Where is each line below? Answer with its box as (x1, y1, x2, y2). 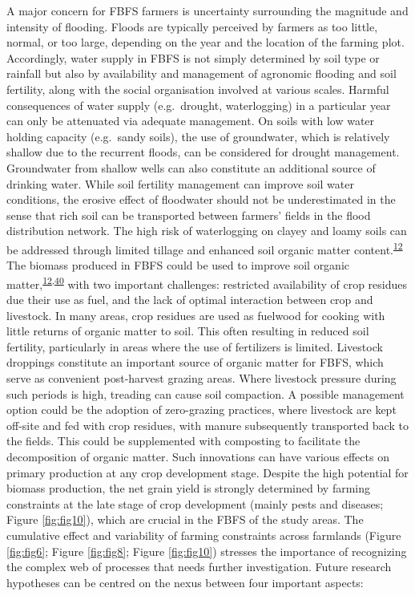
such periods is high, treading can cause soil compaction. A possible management (6, 385, 405, 402)
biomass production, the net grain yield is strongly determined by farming (6, 480, 370, 497)
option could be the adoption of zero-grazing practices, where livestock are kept (6, 401, 397, 418)
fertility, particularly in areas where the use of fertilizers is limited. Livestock (6, 338, 383, 355)
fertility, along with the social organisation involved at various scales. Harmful (6, 80, 389, 97)
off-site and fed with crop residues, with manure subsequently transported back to (6, 416, 409, 433)
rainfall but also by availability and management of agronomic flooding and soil (6, 65, 397, 82)
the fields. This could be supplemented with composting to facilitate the (6, 432, 361, 449)
